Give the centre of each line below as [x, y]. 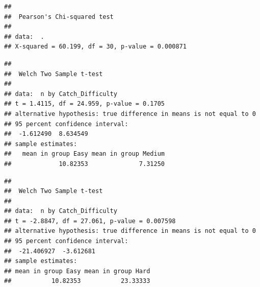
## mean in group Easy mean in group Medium [84, 154]
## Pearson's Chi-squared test [59, 17]
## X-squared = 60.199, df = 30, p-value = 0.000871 [95, 47]
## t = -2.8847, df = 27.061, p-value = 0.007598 [90, 221]
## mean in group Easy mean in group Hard [77, 271]
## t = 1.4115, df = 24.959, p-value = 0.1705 [84, 104]
